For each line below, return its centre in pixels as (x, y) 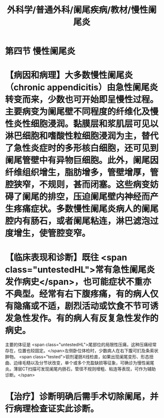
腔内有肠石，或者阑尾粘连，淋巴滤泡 (78, 221)
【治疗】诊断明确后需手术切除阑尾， (78, 396)
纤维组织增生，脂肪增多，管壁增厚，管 (82, 173)
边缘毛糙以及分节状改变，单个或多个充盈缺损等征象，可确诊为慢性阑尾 (84, 363)
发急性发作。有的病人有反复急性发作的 (82, 318)
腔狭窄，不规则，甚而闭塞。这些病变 (78, 185)
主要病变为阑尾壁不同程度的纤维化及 (78, 112)
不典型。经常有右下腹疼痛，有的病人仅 (82, 294)
